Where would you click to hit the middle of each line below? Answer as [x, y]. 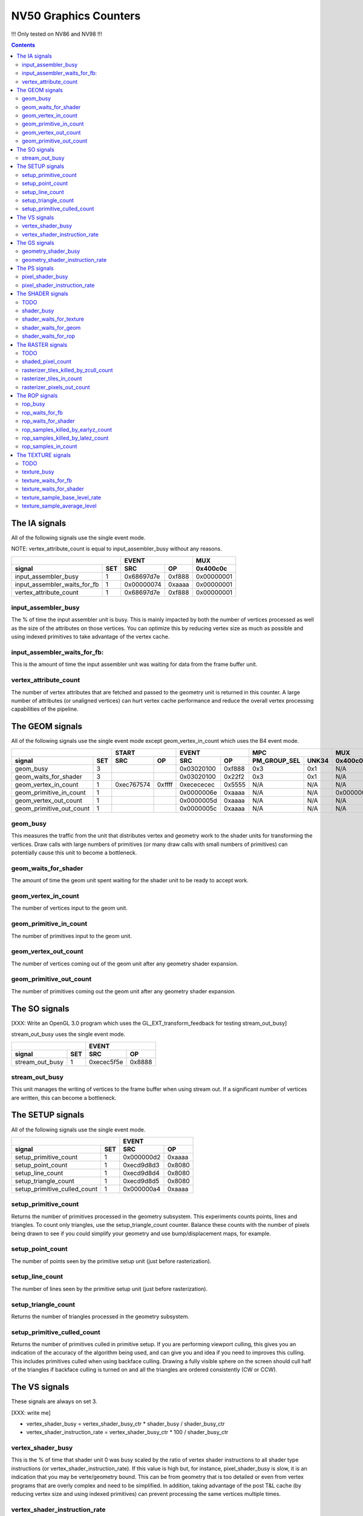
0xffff [165, 784]
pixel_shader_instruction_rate [58, 285]
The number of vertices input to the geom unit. [70, 908]
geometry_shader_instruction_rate [64, 260]
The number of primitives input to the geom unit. [72, 936]
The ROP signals [37, 395]
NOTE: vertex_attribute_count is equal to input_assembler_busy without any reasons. [116, 549]
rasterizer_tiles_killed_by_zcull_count [67, 370]
